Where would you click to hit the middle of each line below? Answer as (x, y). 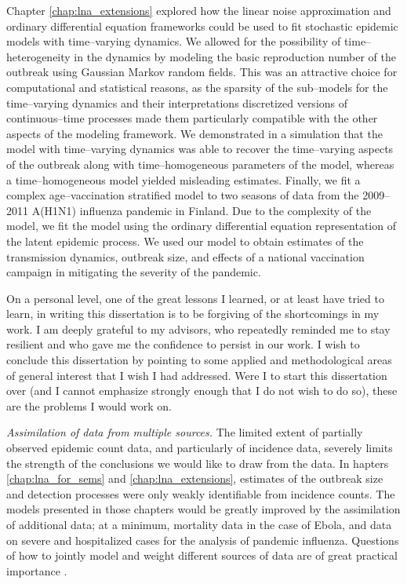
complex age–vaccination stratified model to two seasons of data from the (183, 195)
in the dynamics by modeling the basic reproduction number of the (235, 56)
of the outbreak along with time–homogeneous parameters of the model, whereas (200, 164)
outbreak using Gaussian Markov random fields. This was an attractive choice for (202, 72)
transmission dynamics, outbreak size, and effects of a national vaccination (185, 256)
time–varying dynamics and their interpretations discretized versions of (177, 102)
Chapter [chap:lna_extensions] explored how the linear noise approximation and (199, 10)
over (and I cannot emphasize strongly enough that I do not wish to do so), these (202, 391)
